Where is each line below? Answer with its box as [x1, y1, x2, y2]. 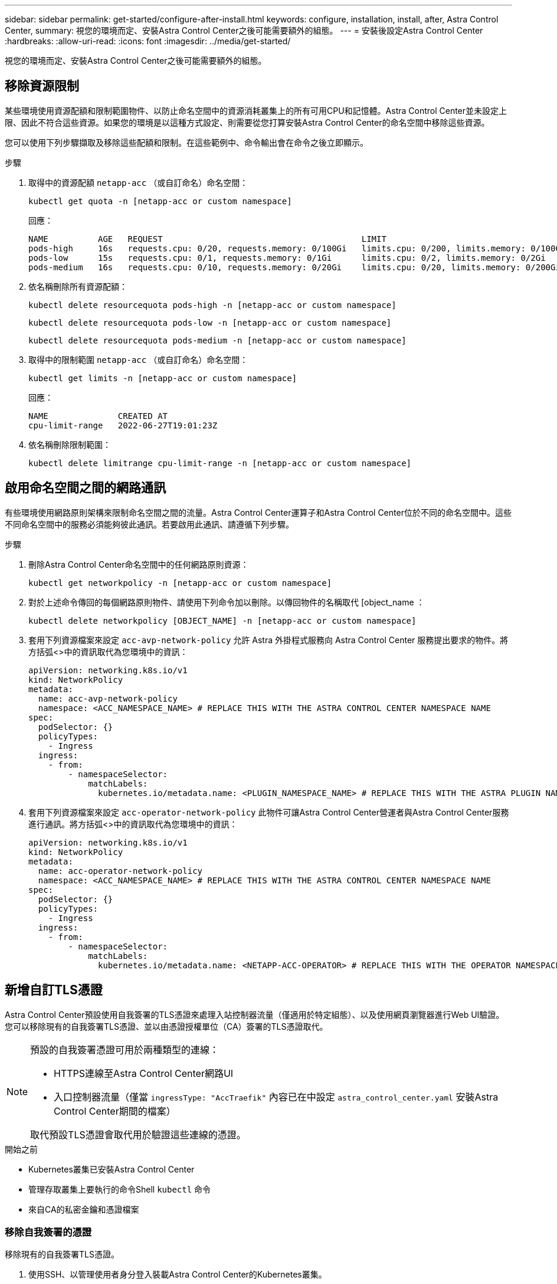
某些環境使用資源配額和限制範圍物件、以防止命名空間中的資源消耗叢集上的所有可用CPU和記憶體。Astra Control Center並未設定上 [5, 105, 507, 116]
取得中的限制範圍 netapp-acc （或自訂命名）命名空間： [28, 354, 248, 365]
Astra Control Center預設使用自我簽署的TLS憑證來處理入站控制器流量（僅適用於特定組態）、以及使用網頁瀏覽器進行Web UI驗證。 [5, 1009, 504, 1020]
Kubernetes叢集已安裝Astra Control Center [28, 1164, 195, 1174]
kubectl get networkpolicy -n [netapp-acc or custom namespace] [28, 578, 332, 588]
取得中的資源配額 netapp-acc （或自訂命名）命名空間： [28, 177, 248, 188]
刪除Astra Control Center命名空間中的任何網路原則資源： [28, 559, 249, 569]
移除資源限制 [5, 78, 79, 94]
